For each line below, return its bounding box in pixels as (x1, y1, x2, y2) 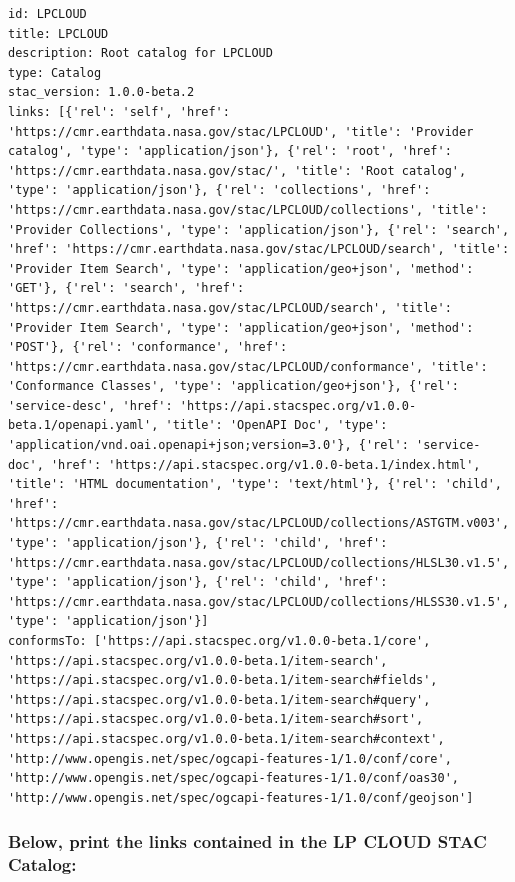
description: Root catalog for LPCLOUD (8, 46, 273, 61)
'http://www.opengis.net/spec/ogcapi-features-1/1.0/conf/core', (8, 751, 452, 766)
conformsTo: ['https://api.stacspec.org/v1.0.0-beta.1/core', (8, 634, 431, 648)
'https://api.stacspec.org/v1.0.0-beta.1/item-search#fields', (8, 673, 438, 688)
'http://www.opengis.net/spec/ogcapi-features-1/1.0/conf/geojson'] (8, 790, 474, 805)
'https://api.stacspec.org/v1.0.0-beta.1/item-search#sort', (8, 712, 424, 727)
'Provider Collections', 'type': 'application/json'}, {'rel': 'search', (8, 222, 510, 237)
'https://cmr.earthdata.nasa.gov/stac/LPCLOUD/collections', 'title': (8, 202, 488, 217)
